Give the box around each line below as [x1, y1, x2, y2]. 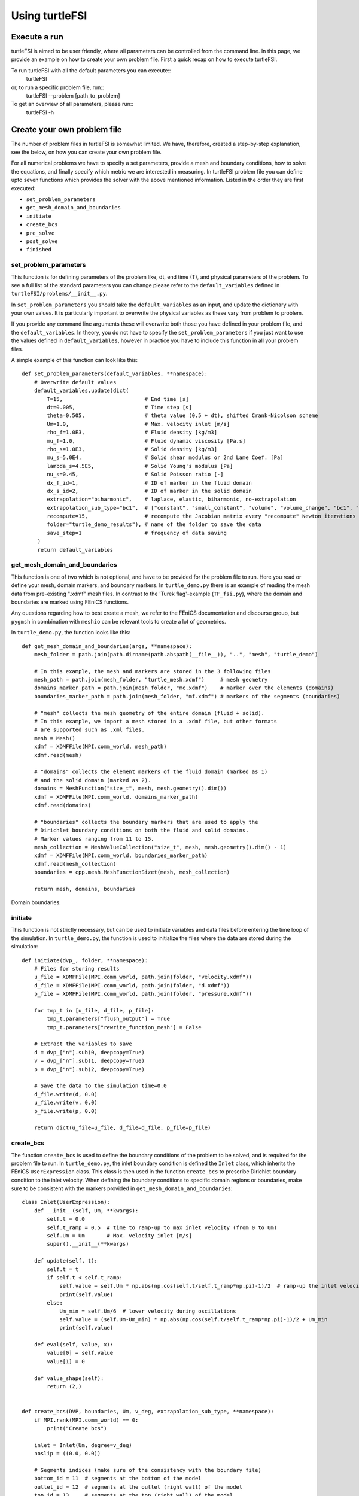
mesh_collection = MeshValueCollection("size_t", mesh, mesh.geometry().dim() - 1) [34, 844, 287, 850]
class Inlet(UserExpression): [22, 1199, 111, 1206]
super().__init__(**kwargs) [47, 1240, 129, 1248]
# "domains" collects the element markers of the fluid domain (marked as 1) [34, 768, 268, 775]
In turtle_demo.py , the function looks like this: [11, 629, 131, 636]
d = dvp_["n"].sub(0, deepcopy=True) [34, 1049, 145, 1056]
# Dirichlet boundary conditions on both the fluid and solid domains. [34, 827, 249, 834]
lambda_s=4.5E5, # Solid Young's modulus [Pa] [47, 463, 233, 469]
